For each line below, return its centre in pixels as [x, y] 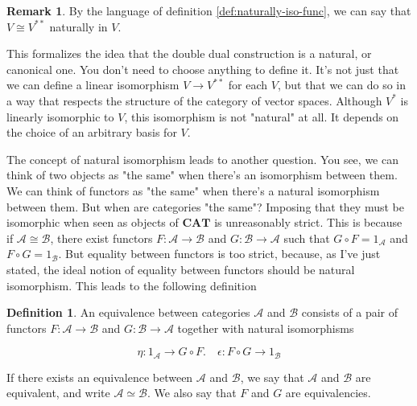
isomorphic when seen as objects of [93, 222]
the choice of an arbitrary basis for [92, 132]
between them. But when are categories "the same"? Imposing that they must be [205, 206]
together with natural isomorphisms [266, 328]
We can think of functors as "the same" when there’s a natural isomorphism [193, 190]
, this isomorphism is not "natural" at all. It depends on [262, 116]
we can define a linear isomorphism [93, 85]
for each [248, 85]
